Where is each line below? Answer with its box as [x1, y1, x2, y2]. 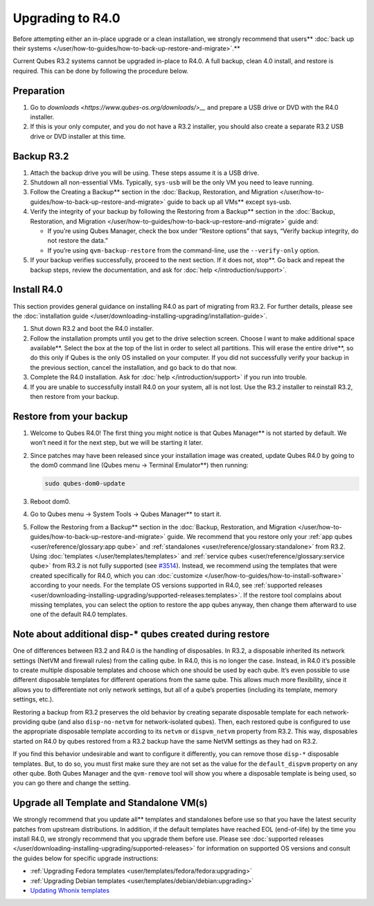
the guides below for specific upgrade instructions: [12, 854, 159, 862]
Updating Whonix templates [30, 887, 110, 894]
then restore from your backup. [30, 393, 120, 401]
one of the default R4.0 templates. [30, 610, 127, 619]
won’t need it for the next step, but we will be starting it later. [30, 438, 204, 447]
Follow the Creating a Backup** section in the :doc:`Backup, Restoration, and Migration [30, 188, 278, 196]
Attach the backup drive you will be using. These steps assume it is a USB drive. [30, 169, 260, 177]
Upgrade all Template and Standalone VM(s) [12, 797, 208, 809]
